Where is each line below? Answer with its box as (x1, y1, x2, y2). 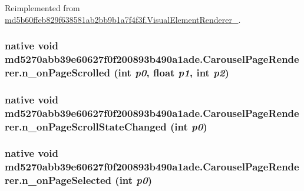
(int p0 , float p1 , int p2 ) (114, 65, 229, 79)
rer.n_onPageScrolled (5, 65, 110, 79)
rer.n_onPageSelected (5, 173, 112, 187)
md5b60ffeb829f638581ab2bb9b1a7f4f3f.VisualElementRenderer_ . (5, 13, 241, 25)
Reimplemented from (5, 2, 80, 14)
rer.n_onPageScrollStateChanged (5, 119, 167, 133)
